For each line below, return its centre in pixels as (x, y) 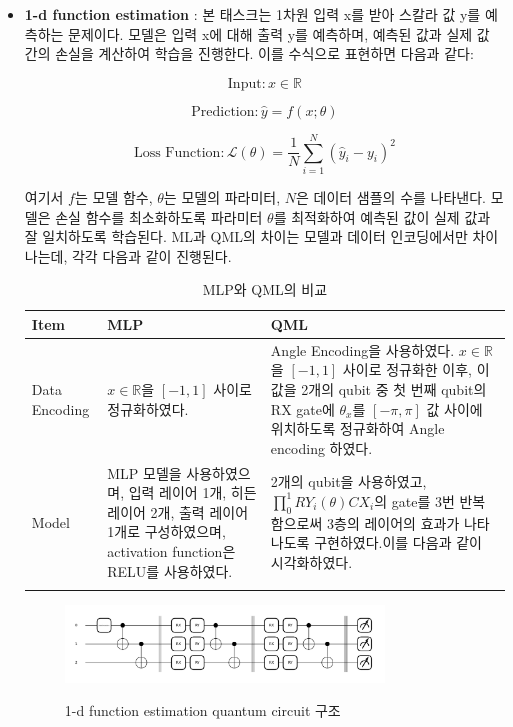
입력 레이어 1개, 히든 (192, 492)
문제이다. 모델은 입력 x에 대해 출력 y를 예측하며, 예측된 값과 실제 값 (279, 33)
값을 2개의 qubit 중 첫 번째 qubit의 (378, 388)
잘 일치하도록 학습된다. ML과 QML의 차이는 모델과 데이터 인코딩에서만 (246, 236)
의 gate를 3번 (414, 500)
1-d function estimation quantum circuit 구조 (202, 710)
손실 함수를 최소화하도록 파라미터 (159, 216)
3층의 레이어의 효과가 (393, 522)
